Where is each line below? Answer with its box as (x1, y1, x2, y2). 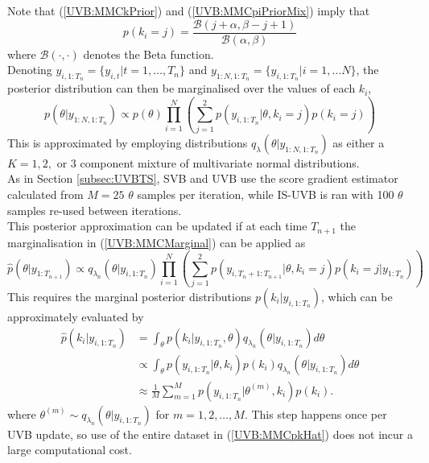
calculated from (7, 185, 84, 202)
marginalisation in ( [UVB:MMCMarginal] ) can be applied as (7, 234, 306, 250)
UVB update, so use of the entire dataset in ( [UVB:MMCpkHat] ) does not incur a (7, 425, 414, 442)
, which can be (320, 287, 393, 304)
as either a (332, 134, 385, 151)
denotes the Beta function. (83, 45, 214, 62)
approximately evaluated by (7, 308, 144, 325)
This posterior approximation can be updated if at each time (7, 217, 307, 234)
